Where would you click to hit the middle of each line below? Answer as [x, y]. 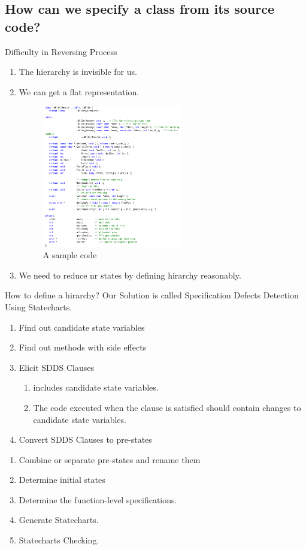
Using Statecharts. [39, 306]
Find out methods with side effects [83, 347]
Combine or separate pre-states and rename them [110, 459]
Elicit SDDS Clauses [56, 367]
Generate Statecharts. [59, 520]
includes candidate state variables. [96, 387]
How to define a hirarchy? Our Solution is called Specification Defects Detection [152, 295]
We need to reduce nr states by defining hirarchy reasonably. [130, 275]
